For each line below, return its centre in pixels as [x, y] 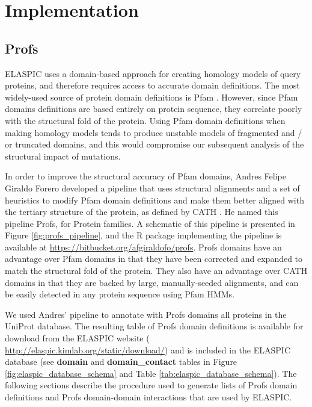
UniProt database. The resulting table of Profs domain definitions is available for [154, 326]
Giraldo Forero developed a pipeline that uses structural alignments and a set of [152, 188]
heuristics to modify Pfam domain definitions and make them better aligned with [154, 200]
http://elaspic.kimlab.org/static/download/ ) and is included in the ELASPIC [148, 350]
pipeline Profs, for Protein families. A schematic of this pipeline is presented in [150, 223]
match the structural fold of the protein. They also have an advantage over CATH [156, 271]
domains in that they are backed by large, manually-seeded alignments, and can [152, 282]
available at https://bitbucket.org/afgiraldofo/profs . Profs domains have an [143, 247]
